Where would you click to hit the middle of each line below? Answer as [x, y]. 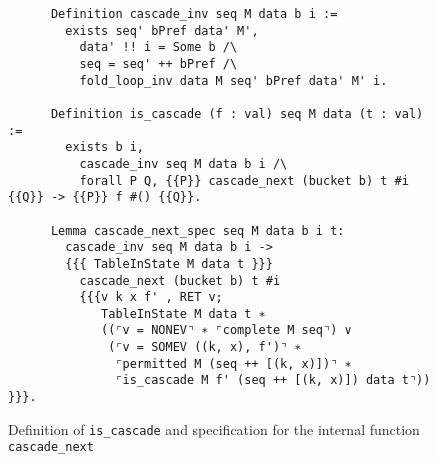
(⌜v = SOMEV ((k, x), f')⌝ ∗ [205, 347]
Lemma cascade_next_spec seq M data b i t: [197, 230]
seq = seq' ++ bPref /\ [158, 63]
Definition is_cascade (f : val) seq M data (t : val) [237, 113]
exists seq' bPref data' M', [162, 30]
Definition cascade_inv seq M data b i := [194, 14]
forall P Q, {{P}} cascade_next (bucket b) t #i [244, 180]
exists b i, [105, 147]
